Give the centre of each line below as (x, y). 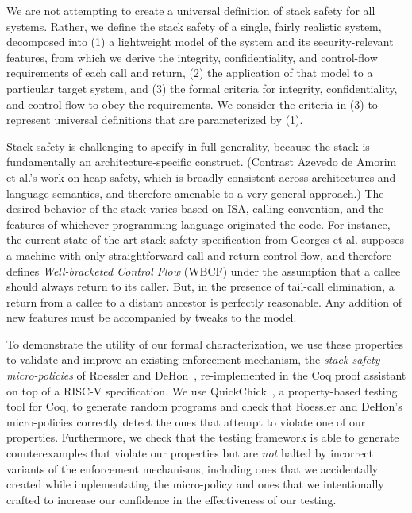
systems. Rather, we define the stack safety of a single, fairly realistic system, (194, 26)
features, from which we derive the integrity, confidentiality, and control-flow (192, 57)
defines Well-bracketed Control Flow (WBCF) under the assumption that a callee (204, 270)
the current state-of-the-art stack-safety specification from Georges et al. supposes (205, 239)
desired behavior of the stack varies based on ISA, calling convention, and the (195, 208)
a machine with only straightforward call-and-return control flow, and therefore (199, 255)
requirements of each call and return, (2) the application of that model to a (190, 73)
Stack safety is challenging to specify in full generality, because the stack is (188, 146)
